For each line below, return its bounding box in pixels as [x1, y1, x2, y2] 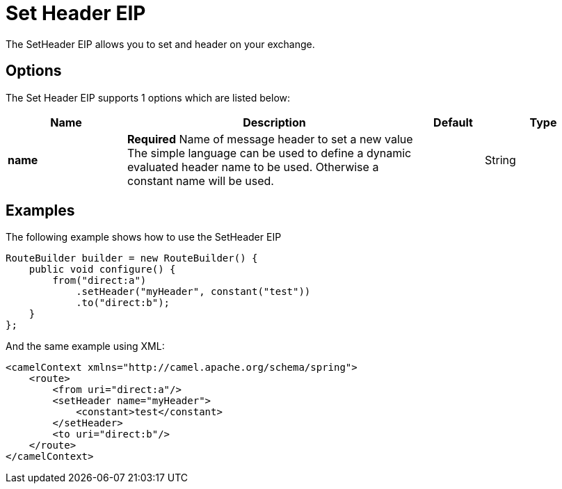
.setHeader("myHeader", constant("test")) [76, 286, 311, 298]
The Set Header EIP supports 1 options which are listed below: [6, 91, 291, 104]
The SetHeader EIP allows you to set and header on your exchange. [6, 38, 315, 50]
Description [243, 115, 306, 129]
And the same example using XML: [6, 340, 165, 353]
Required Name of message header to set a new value [127, 131, 413, 146]
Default [433, 115, 473, 129]
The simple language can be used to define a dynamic [127, 145, 412, 160]
